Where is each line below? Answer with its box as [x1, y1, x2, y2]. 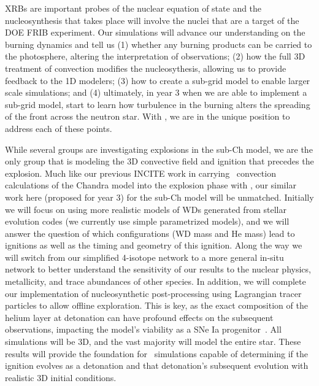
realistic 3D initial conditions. [5, 371, 117, 384]
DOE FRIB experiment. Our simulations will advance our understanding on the [5, 26, 306, 39]
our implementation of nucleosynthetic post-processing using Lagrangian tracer [5, 287, 302, 299]
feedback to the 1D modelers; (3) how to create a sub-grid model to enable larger [5, 74, 310, 87]
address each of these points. [5, 122, 112, 134]
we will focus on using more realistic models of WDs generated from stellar [5, 203, 286, 215]
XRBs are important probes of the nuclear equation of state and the [5, 2, 262, 14]
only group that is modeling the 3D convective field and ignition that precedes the [5, 155, 314, 168]
